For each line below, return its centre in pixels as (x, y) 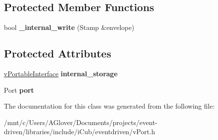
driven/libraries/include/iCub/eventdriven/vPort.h (80, 132)
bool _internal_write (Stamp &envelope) (69, 27)
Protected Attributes (58, 53)
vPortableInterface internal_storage (61, 73)
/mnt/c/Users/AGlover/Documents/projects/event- (81, 122)
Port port (19, 90)
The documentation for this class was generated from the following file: (109, 106)
